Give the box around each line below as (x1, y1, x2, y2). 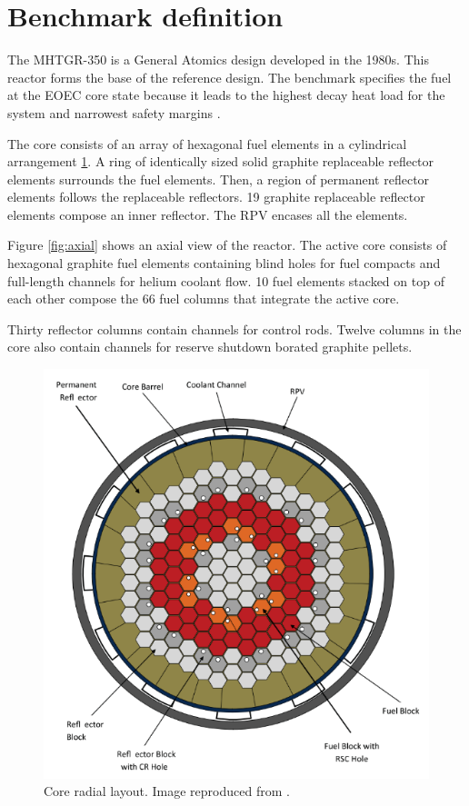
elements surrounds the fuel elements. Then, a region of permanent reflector (7, 169, 430, 188)
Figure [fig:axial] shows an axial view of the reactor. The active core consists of (7, 235, 447, 254)
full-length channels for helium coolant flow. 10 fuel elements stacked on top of (7, 271, 444, 290)
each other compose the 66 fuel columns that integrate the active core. (7, 289, 400, 308)
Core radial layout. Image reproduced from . (44, 781, 290, 801)
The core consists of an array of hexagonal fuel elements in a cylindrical (7, 134, 407, 153)
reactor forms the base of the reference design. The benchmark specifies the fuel (7, 67, 452, 86)
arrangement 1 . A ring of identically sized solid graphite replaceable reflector (7, 152, 434, 171)
